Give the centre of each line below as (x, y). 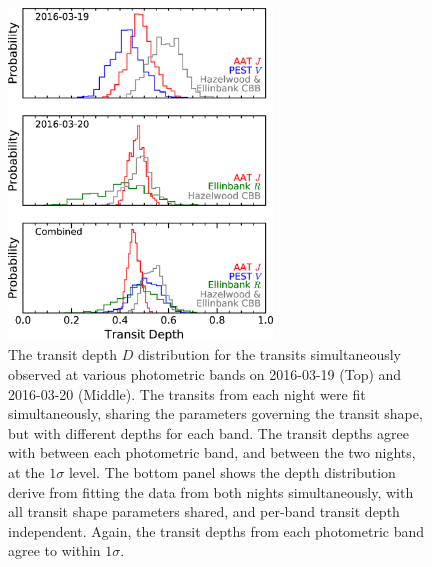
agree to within (54, 550)
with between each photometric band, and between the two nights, (212, 452)
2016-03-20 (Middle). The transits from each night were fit (187, 393)
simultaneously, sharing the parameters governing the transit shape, (215, 413)
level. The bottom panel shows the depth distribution (232, 471)
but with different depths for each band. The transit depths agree (208, 432)
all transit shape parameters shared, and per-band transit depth (204, 511)
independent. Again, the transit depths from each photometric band (216, 530)
